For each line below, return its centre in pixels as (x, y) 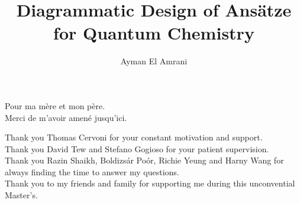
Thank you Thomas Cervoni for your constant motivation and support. (134, 137)
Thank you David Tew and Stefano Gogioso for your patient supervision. (137, 148)
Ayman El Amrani (154, 61)
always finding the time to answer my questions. (92, 171)
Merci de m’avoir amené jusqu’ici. (66, 117)
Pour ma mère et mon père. (55, 105)
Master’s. (21, 195)
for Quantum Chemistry (154, 33)
